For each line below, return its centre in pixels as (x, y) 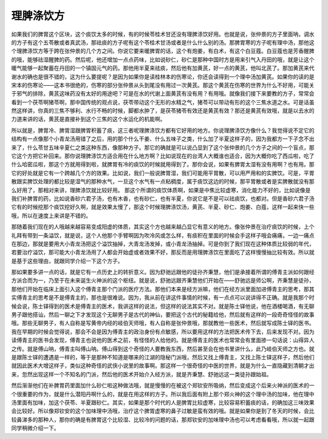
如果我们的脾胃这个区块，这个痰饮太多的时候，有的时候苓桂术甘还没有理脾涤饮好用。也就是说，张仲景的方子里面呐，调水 (163, 34)
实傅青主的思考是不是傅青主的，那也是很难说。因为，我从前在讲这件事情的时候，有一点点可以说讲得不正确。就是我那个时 (163, 298)
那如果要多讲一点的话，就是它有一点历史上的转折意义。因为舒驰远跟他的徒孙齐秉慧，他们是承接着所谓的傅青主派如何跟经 (163, 272)
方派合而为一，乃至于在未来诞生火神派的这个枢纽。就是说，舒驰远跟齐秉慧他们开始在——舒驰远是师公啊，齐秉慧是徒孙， (163, 281)
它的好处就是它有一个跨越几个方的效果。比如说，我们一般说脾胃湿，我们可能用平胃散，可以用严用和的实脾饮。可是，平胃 (163, 173)
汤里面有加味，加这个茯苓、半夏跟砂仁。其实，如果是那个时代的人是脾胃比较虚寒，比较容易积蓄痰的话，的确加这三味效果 (163, 402)
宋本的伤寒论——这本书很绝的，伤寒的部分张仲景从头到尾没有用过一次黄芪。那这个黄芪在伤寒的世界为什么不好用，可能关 (163, 85)
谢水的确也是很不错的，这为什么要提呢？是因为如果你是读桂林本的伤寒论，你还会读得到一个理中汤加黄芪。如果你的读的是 (163, 77)
